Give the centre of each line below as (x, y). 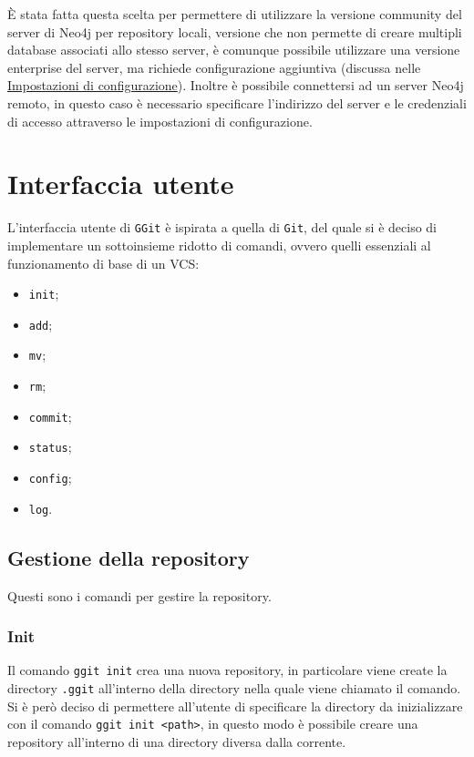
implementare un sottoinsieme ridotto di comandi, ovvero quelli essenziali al (219, 245)
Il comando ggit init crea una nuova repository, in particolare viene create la (227, 670)
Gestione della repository (129, 557)
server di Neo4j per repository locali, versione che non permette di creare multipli (235, 31)
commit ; (50, 416)
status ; (50, 447)
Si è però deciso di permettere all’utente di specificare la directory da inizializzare (235, 706)
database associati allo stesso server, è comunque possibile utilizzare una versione (234, 50)
